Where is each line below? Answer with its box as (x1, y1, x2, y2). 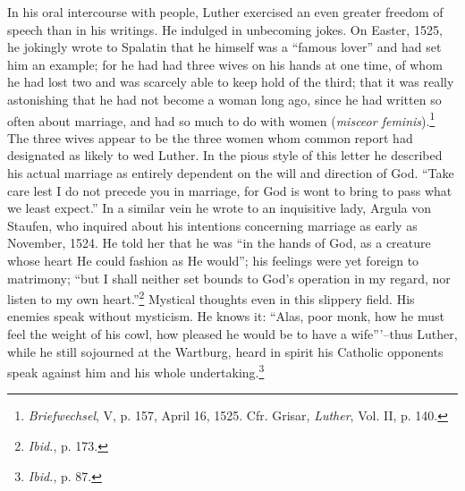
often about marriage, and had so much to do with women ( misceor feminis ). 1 (7, 108, 435, 130)
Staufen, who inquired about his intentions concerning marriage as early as (7, 216, 418, 234)
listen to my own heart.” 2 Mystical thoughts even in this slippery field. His (7, 287, 415, 308)
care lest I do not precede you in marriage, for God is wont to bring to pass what (7, 181, 452, 199)
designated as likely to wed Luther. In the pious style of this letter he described (7, 146, 443, 165)
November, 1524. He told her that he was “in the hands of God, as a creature (7, 233, 431, 252)
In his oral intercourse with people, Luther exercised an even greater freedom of (7, 3, 444, 21)
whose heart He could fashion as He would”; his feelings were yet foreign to (7, 250, 419, 269)
